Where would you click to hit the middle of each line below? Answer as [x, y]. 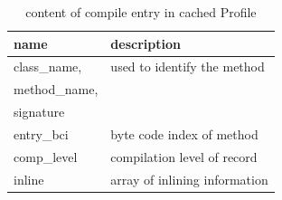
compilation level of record [184, 156]
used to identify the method [188, 67]
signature [39, 112]
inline [29, 179]
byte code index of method [184, 133]
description [146, 43]
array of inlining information [189, 179]
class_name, [48, 67]
